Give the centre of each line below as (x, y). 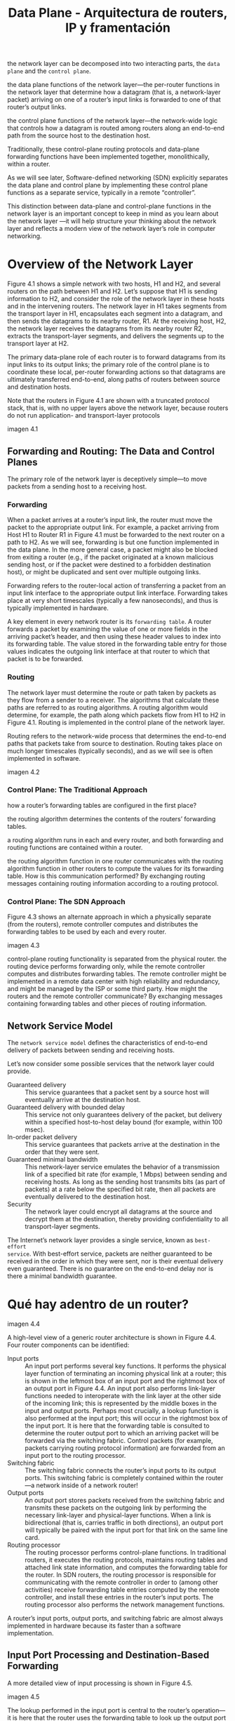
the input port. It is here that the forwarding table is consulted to (117, 1426)
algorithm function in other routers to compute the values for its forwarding (116, 868)
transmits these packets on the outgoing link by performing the (116, 1508)
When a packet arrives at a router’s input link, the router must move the (110, 520)
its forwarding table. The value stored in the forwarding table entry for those (117, 644)
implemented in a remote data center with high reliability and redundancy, (114, 981)
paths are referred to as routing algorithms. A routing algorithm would (108, 707)
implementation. (31, 1633)
